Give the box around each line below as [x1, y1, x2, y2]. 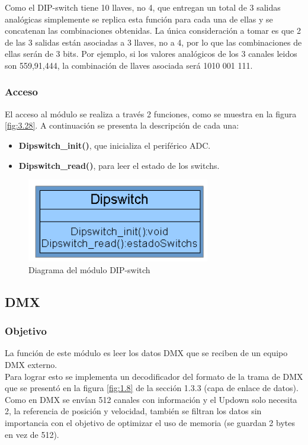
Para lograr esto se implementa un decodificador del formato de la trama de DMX [5, 370, 303, 382]
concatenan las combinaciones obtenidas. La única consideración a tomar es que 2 [5, 24, 301, 37]
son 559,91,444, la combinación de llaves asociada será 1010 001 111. [5, 59, 253, 71]
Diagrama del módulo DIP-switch [28, 263, 150, 276]
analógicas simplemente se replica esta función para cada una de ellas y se [5, 12, 273, 25]
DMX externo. [5, 358, 57, 370]
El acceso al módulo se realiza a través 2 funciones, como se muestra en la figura [5, 107, 297, 120]
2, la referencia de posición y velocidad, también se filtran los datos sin [5, 405, 262, 417]
